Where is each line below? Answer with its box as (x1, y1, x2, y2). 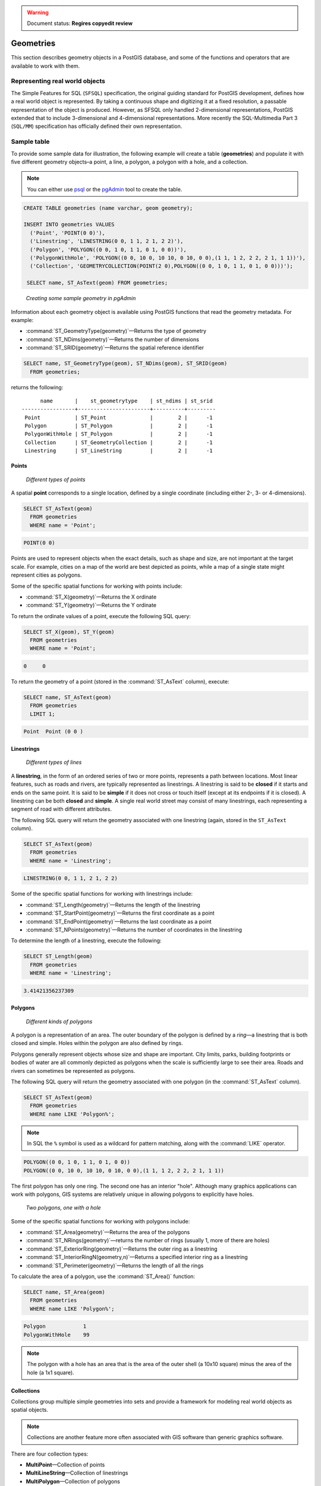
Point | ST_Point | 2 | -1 (24, 414, 213, 421)
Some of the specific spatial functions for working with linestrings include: (11, 890, 193, 898)
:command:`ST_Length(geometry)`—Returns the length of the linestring (26, 901, 200, 908)
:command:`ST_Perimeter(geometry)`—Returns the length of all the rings (26, 1262, 204, 1269)
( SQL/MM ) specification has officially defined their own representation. (11, 122, 182, 130)
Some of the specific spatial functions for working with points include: (11, 583, 182, 590)
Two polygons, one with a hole (26, 1204, 101, 1211)
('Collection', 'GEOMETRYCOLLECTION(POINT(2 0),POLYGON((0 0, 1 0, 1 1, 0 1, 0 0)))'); (30, 263, 294, 270)
